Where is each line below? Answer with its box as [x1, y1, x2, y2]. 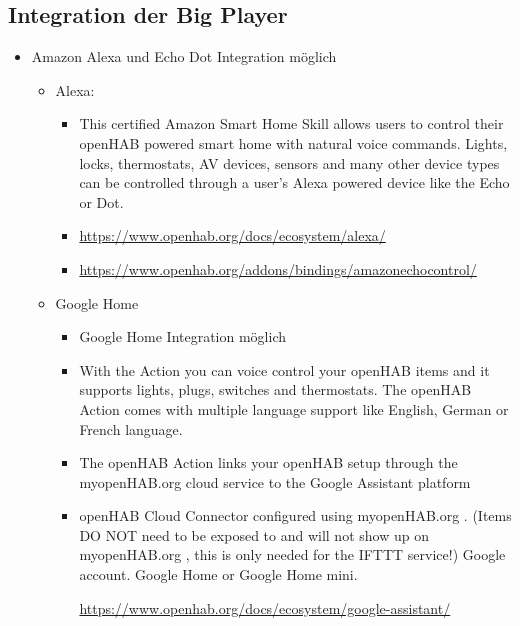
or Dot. [79, 191, 124, 212]
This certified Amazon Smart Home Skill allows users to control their [79, 113, 504, 134]
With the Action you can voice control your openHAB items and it [79, 359, 490, 380]
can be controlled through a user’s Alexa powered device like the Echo [79, 172, 510, 193]
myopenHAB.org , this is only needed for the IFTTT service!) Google [79, 544, 506, 565]
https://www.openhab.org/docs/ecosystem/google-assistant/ [79, 597, 451, 618]
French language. [79, 418, 183, 439]
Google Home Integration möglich [79, 326, 287, 347]
